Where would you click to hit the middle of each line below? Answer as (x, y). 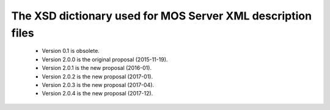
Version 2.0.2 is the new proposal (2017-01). (97, 77)
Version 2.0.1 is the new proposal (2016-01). (97, 68)
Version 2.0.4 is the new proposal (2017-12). (97, 94)
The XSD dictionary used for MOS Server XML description (161, 16)
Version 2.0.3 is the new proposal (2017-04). (98, 84)
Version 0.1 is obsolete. (71, 51)
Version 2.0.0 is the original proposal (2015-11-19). (105, 59)
